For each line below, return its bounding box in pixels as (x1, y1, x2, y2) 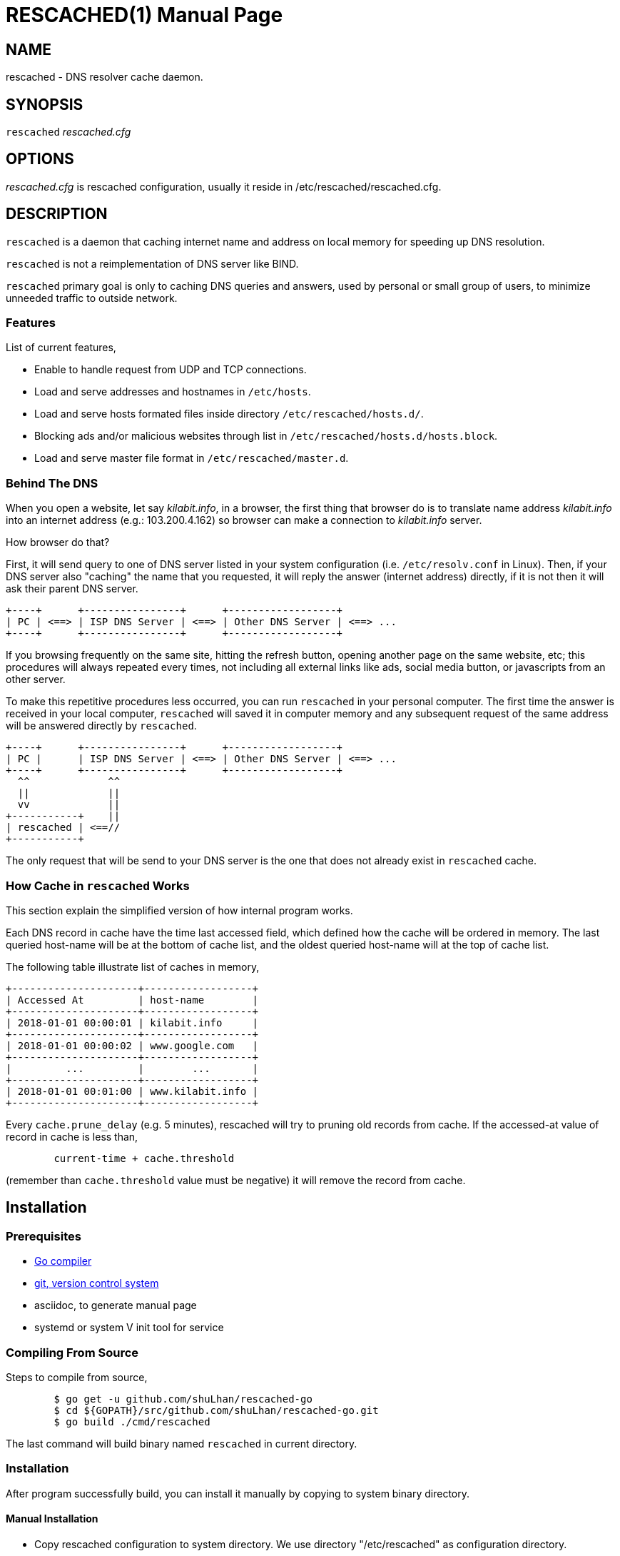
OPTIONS (6, 150, 74, 168)
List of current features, (6, 341, 116, 354)
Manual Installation (6, 1512, 98, 1525)
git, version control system (34, 1277, 159, 1290)
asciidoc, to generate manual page (34, 1299, 197, 1312)
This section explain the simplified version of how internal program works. (6, 904, 353, 916)
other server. (6, 673, 66, 686)
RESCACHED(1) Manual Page (6, 3, 283, 27)
